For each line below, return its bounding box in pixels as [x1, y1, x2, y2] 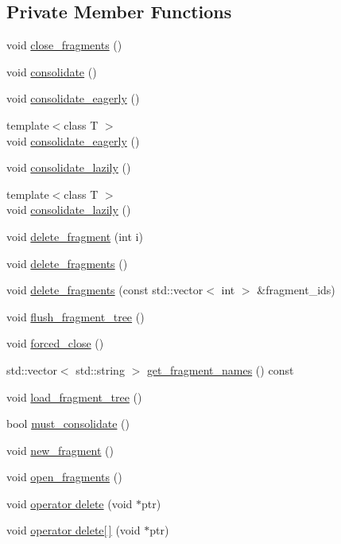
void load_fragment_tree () [6, 388, 142, 405]
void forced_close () [6, 335, 104, 352]
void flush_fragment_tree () [6, 308, 145, 324]
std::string [76, 361, 125, 378]
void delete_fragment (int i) [6, 227, 143, 244]
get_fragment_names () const [146, 361, 294, 378]
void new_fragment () [6, 441, 114, 458]
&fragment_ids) [257, 282, 335, 298]
